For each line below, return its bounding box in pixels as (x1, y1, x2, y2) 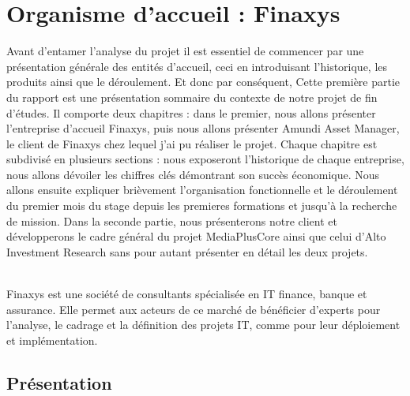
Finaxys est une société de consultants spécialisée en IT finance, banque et (6, 286, 367, 302)
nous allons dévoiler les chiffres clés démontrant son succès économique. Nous (6, 166, 380, 182)
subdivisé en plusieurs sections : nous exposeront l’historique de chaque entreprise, (6, 151, 404, 167)
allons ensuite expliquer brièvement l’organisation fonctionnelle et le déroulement (6, 181, 398, 198)
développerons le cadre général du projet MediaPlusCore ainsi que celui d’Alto (6, 228, 386, 245)
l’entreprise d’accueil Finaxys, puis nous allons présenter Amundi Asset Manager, (6, 120, 400, 136)
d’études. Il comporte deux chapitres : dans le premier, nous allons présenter (6, 104, 376, 121)
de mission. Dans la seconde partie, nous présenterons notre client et (6, 212, 337, 229)
